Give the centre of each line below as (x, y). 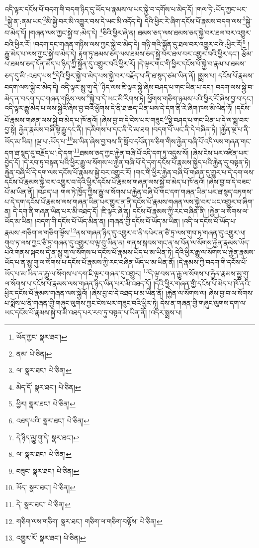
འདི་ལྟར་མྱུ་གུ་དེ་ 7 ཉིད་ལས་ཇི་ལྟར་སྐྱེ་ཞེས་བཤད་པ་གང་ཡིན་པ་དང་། (137, 86)
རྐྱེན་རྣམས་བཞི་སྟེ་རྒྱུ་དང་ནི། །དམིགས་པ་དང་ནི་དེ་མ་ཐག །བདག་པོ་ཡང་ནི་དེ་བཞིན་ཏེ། (118, 129)
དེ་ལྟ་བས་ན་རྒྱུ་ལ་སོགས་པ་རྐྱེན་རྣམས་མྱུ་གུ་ (199, 274)
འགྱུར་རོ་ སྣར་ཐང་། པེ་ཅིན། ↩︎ (51, 538)
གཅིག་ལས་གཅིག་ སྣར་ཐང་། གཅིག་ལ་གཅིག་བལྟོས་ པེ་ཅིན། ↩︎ (89, 521)
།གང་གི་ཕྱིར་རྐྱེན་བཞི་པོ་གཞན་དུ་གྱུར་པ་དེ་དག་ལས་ (194, 172)
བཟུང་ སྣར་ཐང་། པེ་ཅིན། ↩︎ (48, 470)
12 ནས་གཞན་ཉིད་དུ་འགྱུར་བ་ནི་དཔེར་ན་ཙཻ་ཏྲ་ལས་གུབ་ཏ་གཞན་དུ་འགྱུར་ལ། (158, 232)
